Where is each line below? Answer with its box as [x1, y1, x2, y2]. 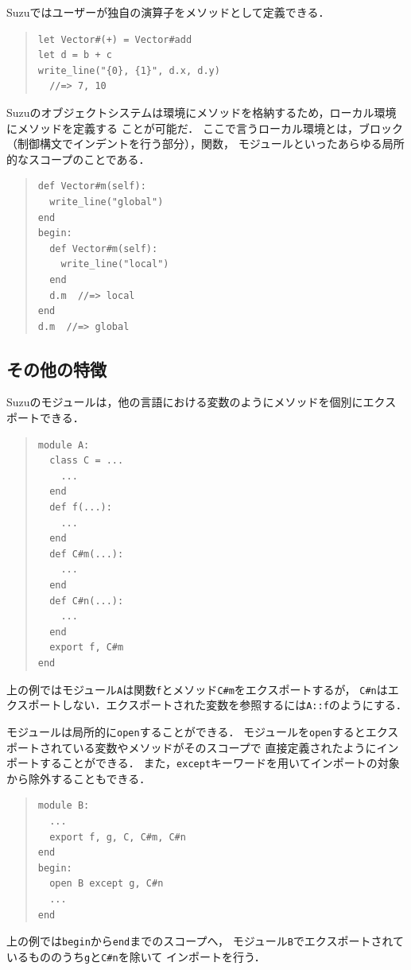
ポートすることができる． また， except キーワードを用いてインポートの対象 [6, 755, 400, 771]
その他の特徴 [6, 356, 107, 381]
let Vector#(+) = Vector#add [37, 33, 192, 45]
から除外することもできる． [6, 770, 151, 786]
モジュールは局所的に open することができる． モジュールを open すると [6, 723, 366, 739]
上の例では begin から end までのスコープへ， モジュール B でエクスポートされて [6, 933, 405, 949]
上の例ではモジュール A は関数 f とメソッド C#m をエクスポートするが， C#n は [6, 681, 388, 697]
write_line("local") [60, 258, 169, 270]
